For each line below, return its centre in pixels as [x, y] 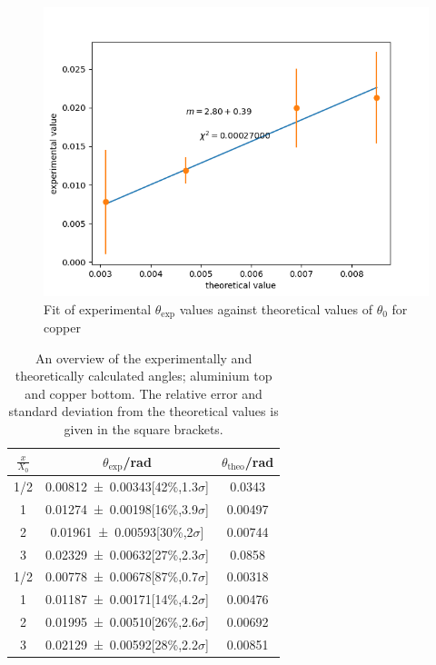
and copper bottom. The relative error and [144, 393]
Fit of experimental [98, 308]
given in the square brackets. [144, 429]
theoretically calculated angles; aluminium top [144, 376]
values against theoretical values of [276, 308]
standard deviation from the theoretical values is [144, 411]
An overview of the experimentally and [144, 357]
